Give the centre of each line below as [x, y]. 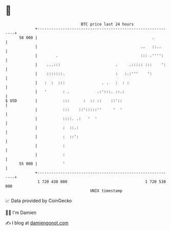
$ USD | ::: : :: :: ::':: [64, 101]
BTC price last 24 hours [108, 24]
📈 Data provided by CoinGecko [39, 201]
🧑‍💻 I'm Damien [21, 212]
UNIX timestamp [106, 191]
